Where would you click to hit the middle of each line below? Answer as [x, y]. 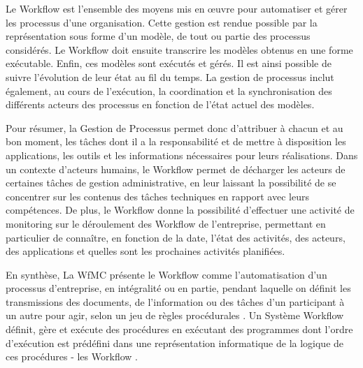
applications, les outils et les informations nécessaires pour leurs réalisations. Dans [182, 155]
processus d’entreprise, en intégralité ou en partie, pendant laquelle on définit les [178, 288]
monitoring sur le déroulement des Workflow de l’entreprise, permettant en [166, 223]
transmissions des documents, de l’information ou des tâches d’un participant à [175, 301]
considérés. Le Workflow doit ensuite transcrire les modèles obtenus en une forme [179, 49]
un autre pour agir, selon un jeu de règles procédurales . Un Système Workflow [175, 315]
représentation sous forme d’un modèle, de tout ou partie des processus [158, 36]
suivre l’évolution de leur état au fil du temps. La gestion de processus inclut [170, 76]
